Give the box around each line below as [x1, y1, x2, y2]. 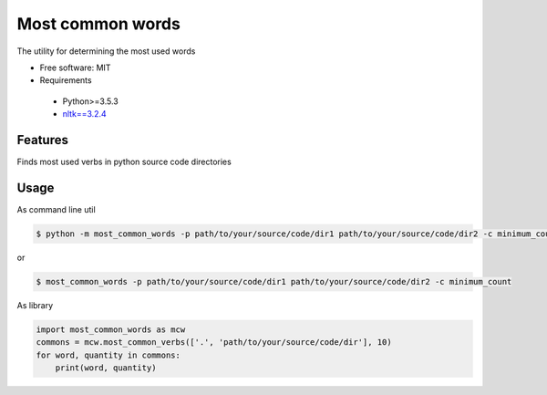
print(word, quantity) [55, 363, 157, 373]
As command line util [16, 203, 96, 214]
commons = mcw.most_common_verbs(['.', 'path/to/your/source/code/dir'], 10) [36, 338, 392, 348]
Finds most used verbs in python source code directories [16, 156, 232, 168]
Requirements [39, 75, 92, 86]
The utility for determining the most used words [16, 46, 196, 57]
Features [16, 132, 68, 148]
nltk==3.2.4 [62, 109, 107, 120]
